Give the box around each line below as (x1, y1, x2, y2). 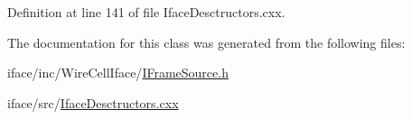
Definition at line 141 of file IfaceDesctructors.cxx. (7, 3, 286, 21)
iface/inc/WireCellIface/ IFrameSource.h (7, 63, 229, 82)
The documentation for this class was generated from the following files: (7, 32, 406, 51)
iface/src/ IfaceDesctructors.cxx (7, 93, 179, 112)
